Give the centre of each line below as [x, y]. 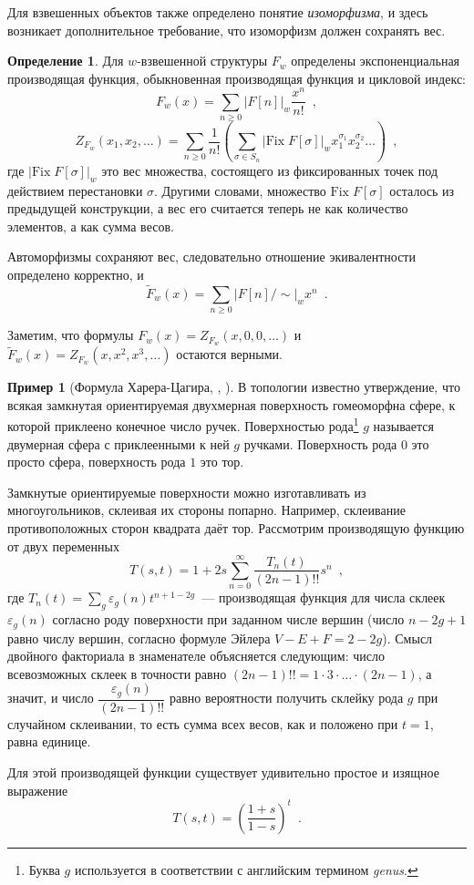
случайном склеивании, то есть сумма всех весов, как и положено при [203, 723]
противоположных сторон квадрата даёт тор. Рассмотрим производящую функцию [236, 527]
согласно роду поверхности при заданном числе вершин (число [228, 619]
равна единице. [49, 741]
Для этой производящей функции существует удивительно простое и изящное [223, 772]
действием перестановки [75, 190]
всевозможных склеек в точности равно [117, 673]
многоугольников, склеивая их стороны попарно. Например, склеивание [206, 510]
